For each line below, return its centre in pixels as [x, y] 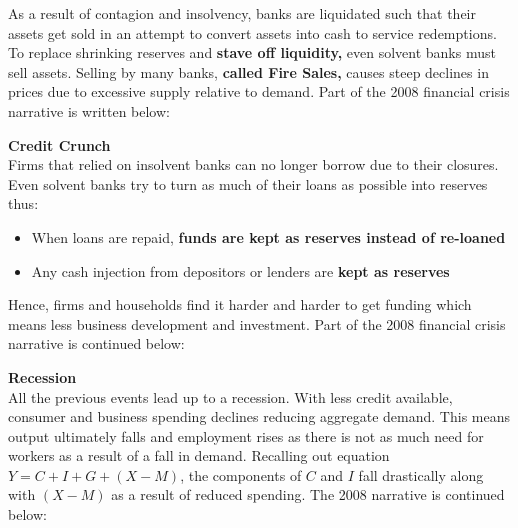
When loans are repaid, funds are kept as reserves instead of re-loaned [268, 236]
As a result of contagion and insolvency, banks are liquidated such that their [242, 13]
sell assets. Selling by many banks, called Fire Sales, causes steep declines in [248, 71]
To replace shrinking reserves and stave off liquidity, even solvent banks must [252, 52]
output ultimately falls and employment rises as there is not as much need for [246, 435]
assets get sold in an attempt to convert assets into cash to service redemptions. [252, 32]
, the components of [241, 474]
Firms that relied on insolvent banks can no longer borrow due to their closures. [253, 164]
